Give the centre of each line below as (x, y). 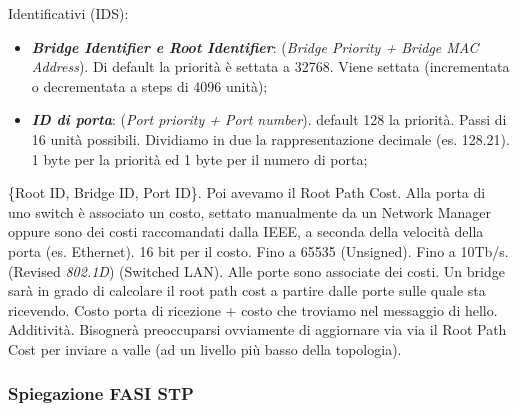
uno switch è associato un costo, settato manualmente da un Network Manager (250, 211)
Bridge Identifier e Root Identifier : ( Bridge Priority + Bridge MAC (255, 46)
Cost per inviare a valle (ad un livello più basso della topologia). (205, 348)
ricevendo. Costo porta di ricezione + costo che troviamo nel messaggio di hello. (253, 309)
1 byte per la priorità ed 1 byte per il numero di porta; (199, 158)
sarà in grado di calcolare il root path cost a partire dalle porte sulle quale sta (247, 290)
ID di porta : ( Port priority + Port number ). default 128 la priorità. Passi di (269, 119)
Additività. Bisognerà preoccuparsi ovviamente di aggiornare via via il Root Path (257, 329)
